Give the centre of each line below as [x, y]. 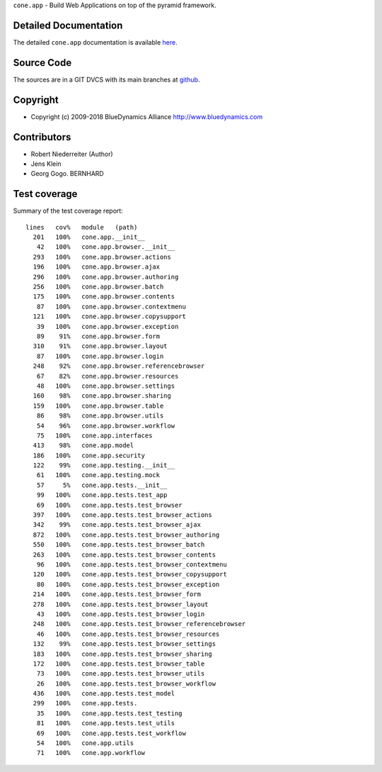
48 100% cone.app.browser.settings [106, 386]
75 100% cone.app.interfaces [94, 435]
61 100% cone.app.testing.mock [98, 475]
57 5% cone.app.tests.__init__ [102, 485]
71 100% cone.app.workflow [91, 753]
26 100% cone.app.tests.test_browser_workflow [126, 683]
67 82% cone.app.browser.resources [108, 376]
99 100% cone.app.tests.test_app [102, 495]
